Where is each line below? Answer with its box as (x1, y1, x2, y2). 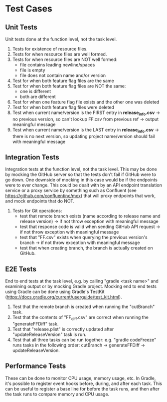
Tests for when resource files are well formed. (12, 51, 107, 57)
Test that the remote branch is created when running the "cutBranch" (12, 303, 155, 310)
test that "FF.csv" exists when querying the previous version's (19, 234, 148, 240)
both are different (19, 93, 56, 99)
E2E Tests (5, 264, 36, 273)
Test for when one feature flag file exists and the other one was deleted (12, 99, 160, 105)
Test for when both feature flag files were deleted (12, 104, 115, 110)
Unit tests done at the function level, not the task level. (5, 36, 117, 42)
